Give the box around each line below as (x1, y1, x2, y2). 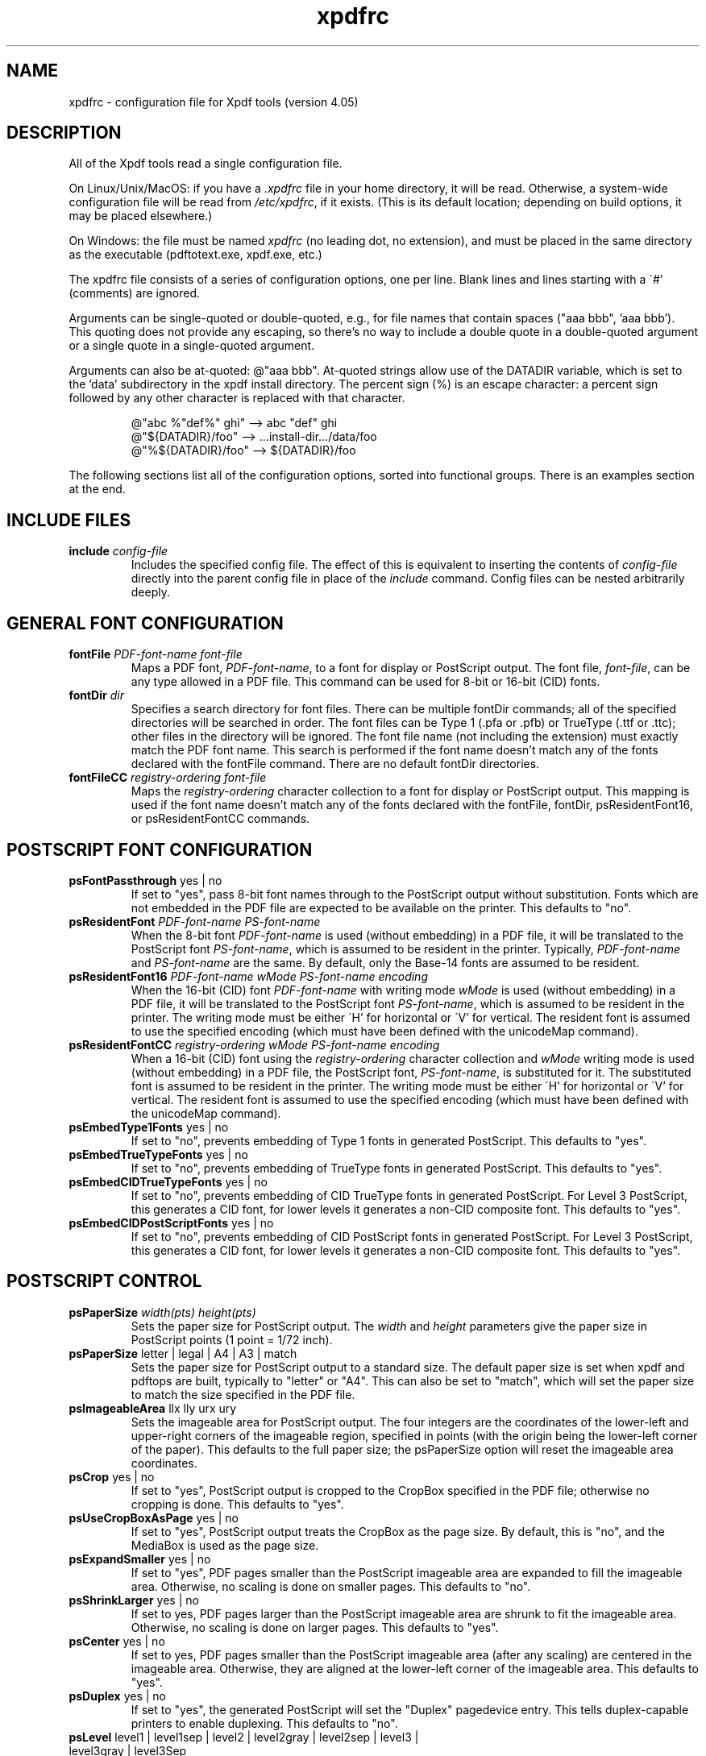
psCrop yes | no (69, 1469, 155, 1484)
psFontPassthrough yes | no (69, 873, 222, 887)
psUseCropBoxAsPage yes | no (69, 1510, 239, 1525)
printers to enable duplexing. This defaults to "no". (131, 1716, 398, 1730)
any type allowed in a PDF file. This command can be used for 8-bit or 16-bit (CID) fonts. (131, 675, 600, 689)
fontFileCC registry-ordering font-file (69, 770, 267, 785)
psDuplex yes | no (69, 1688, 166, 1703)
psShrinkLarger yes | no (69, 1592, 199, 1607)
